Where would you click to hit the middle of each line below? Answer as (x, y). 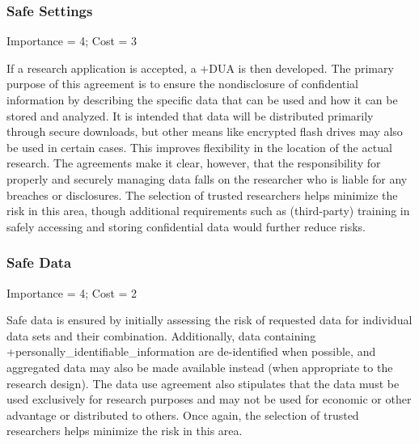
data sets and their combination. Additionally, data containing (161, 335)
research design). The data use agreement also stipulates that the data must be (203, 383)
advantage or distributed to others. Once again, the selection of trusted (183, 414)
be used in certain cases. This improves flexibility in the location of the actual (199, 147)
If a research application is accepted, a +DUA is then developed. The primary (200, 68)
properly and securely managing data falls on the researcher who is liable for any (207, 178)
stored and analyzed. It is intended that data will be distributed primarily (190, 115)
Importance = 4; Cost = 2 (72, 292)
